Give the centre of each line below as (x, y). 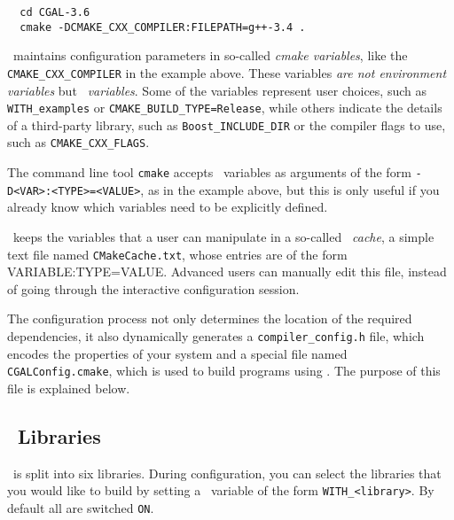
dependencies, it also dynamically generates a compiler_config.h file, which (216, 336)
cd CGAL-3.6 (55, 12)
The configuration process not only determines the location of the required (210, 318)
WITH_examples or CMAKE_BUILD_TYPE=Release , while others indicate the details (225, 108)
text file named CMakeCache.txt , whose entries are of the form (177, 254)
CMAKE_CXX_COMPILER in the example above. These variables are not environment (227, 72)
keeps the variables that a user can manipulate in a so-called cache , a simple (223, 237)
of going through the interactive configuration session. (153, 288)
